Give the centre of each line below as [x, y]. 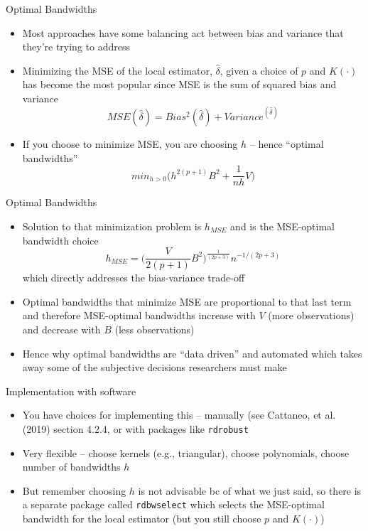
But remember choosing [74, 490]
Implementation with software [71, 391]
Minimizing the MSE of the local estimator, [117, 70]
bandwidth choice [60, 240]
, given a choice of [259, 70]
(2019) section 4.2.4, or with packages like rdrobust [135, 428]
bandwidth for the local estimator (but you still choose [142, 518]
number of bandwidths [71, 467]
